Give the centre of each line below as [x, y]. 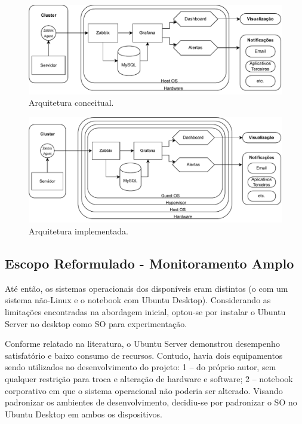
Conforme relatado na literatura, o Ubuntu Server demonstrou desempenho [142, 344]
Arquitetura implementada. [78, 231]
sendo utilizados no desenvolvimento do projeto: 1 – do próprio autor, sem [141, 367]
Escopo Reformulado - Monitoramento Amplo [150, 263]
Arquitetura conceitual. [71, 103]
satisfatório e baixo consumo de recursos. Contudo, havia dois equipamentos [144, 355]
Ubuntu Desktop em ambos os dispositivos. [84, 414]
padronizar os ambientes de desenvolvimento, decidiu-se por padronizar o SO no [151, 402]
